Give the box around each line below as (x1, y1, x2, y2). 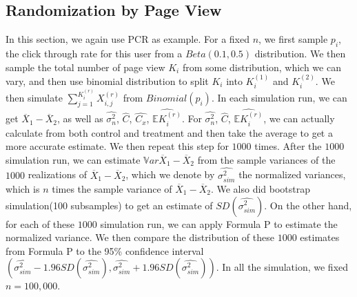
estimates (300, 230, 340, 245)
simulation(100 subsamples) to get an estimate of (6, 198, 213, 212)
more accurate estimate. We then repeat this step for (6, 139, 229, 153)
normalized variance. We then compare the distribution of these (6, 230, 274, 245)
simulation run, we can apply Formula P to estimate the (100, 216, 338, 231)
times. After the (254, 139, 322, 153)
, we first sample (258, 32, 328, 46)
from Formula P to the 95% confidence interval (6, 243, 204, 258)
